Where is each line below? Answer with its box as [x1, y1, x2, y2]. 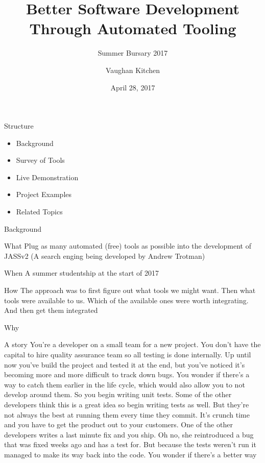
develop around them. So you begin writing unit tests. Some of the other [4, 389, 232, 400]
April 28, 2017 [110, 82, 155, 92]
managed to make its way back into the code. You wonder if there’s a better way [4, 449, 257, 459]
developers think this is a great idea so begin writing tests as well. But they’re [4, 399, 249, 409]
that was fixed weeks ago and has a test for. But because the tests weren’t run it [4, 439, 256, 450]
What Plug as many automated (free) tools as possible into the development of [4, 240, 251, 251]
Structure [4, 120, 34, 131]
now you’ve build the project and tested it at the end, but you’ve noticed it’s [4, 359, 245, 370]
